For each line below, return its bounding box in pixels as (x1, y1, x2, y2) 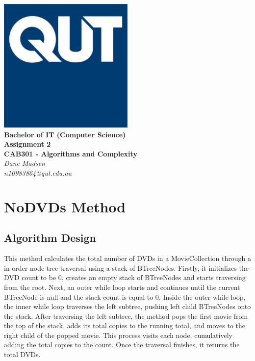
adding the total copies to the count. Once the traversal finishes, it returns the (4, 339, 240, 350)
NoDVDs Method (4, 196, 126, 216)
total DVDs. (4, 349, 41, 360)
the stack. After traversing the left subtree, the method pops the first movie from (4, 310, 248, 321)
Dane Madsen (4, 158, 45, 168)
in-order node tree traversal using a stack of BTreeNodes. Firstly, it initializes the (4, 262, 249, 273)
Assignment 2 (4, 139, 51, 149)
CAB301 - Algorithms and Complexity (4, 148, 137, 158)
